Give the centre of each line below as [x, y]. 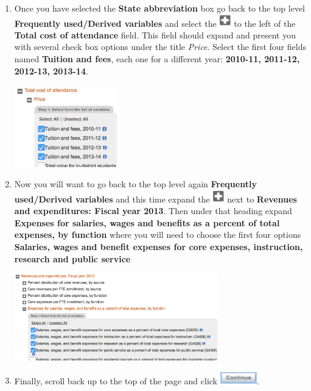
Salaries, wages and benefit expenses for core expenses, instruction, [159, 247]
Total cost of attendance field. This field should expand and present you [155, 34]
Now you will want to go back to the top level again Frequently [135, 184]
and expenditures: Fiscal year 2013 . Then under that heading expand [153, 211]
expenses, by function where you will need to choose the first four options [158, 235]
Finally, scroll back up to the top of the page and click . [137, 380]
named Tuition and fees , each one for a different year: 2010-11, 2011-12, [157, 59]
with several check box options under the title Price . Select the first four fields [160, 47]
